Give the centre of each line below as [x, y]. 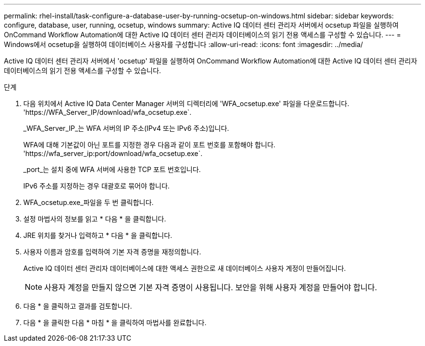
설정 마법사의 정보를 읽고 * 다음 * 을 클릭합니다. [95, 219]
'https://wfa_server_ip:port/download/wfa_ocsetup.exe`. [113, 153]
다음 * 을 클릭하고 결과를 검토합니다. [78, 306]
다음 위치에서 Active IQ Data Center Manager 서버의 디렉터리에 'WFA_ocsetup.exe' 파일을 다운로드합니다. [186, 103]
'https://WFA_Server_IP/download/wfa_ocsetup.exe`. [107, 112]
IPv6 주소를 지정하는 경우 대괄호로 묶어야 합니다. [97, 186]
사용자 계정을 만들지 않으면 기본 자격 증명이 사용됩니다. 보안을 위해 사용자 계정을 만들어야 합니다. [211, 287]
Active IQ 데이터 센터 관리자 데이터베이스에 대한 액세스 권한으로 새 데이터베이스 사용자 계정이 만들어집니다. [185, 268]
